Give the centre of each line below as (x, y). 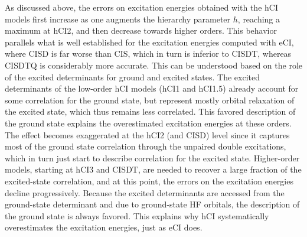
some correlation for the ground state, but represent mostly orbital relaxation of (150, 100)
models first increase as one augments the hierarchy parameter (118, 19)
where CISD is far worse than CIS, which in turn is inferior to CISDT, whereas (148, 53)
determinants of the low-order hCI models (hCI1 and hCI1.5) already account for (152, 88)
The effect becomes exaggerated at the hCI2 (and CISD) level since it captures (147, 134)
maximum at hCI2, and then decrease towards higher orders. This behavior (141, 30)
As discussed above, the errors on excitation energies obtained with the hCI (141, 7)
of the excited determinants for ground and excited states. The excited (132, 77)
